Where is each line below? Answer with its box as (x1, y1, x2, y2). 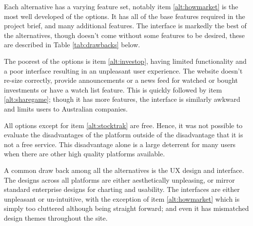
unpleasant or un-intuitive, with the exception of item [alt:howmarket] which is (4, 193, 240, 204)
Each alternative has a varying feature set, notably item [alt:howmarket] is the (4, 1, 238, 11)
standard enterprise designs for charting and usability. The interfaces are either (4, 184, 240, 194)
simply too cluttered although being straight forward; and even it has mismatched (4, 203, 249, 213)
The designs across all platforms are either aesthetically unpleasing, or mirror (4, 174, 235, 185)
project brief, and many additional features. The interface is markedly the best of (4, 20, 247, 31)
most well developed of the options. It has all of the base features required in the (4, 11, 245, 21)
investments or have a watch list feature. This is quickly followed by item (4, 84, 222, 94)
